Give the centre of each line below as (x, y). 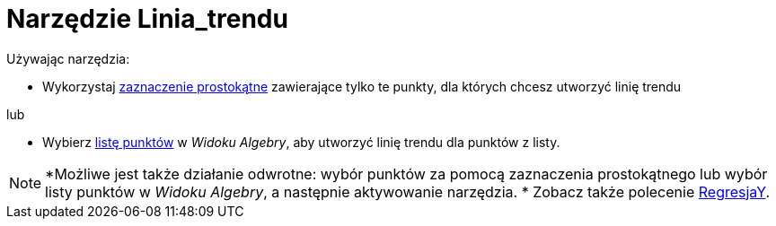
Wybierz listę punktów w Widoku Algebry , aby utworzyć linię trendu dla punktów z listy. (301, 142)
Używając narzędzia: (68, 58)
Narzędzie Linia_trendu (147, 19)
